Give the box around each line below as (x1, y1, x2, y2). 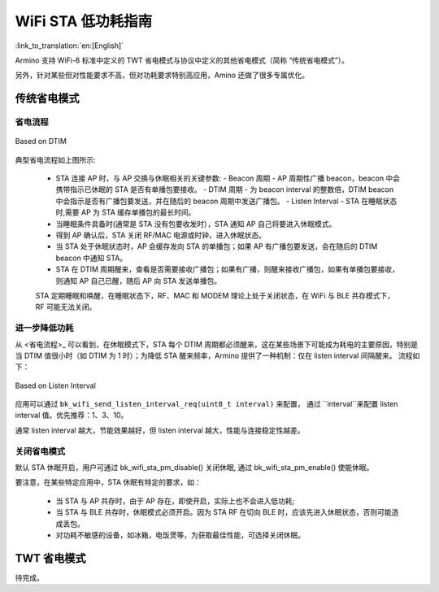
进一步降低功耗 (15, 322, 74, 333)
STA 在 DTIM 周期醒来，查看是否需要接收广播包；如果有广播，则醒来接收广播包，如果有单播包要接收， (55, 264, 400, 274)
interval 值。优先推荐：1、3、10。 (15, 411, 128, 420)
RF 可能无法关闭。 (35, 302, 97, 312)
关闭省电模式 (15, 446, 66, 457)
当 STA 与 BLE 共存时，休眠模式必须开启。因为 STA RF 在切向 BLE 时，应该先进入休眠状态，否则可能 (55, 507, 392, 517)
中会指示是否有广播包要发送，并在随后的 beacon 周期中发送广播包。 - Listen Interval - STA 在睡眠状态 (55, 196, 398, 206)
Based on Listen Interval (15, 381, 97, 390)
